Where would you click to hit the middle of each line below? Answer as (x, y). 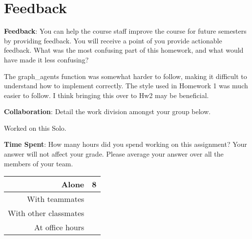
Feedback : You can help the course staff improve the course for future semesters (125, 31)
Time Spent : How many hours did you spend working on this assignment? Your (126, 144)
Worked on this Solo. (35, 128)
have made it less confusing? (46, 59)
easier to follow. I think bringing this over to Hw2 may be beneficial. (106, 95)
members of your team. (39, 163)
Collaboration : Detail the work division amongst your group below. (107, 111)
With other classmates (46, 213)
